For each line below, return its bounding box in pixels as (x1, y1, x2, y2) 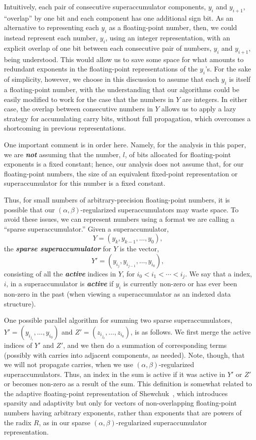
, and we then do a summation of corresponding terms (63, 339, 227, 350)
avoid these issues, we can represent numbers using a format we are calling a (4, 214, 235, 224)
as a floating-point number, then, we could (109, 22, 237, 33)
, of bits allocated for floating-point (125, 149, 231, 159)
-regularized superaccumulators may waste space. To (80, 204, 239, 214)
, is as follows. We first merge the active (130, 326, 251, 337)
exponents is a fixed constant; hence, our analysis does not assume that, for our (4, 159, 244, 169)
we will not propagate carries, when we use (4, 359, 133, 370)
